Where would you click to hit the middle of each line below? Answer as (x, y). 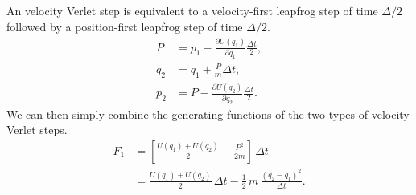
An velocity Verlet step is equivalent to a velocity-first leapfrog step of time (192, 10)
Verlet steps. (37, 130)
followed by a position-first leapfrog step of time (125, 26)
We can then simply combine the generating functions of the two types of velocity (208, 114)
